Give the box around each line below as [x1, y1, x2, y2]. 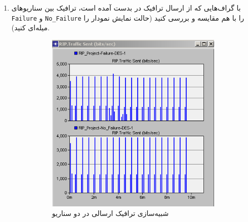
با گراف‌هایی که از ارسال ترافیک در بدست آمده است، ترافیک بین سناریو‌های [11, 3, 241, 13]
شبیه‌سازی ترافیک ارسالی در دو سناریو [52, 208, 169, 218]
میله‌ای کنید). [11, 22, 50, 33]
